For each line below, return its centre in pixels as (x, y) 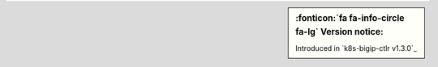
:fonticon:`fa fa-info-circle (350, 18)
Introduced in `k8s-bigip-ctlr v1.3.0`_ (356, 48)
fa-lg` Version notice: (340, 31)
